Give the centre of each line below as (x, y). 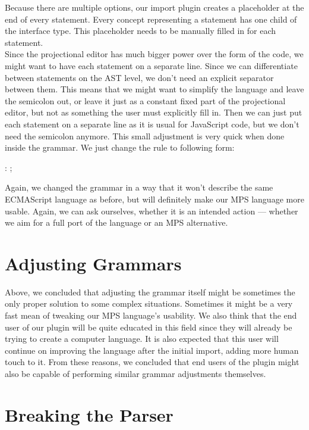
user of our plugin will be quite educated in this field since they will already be (149, 327)
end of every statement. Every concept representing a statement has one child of (151, 19)
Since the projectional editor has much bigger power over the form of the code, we (154, 54)
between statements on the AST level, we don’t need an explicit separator (139, 77)
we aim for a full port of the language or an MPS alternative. (116, 222)
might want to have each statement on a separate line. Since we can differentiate (151, 65)
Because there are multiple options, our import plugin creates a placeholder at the (154, 7)
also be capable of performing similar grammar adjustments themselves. (135, 373)
